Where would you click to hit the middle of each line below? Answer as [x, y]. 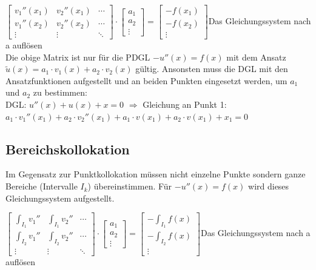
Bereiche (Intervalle [42, 186]
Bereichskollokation [68, 149]
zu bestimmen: [60, 92]
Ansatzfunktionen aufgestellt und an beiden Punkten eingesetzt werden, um [146, 80]
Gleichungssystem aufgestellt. [60, 198]
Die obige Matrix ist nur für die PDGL [78, 57]
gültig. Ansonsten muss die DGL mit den [212, 69]
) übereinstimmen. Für [130, 186]
